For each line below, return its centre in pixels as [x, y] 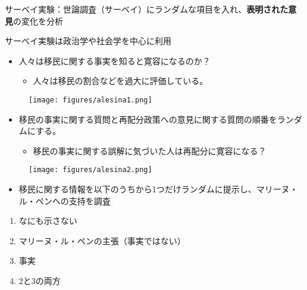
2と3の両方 [40, 281]
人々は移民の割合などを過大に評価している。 [120, 81]
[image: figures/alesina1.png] [90, 100]
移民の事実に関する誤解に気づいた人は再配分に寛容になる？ [150, 150]
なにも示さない [48, 221]
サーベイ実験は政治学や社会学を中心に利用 [88, 41]
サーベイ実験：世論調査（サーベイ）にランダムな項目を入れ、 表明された [147, 9]
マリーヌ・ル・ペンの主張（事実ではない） [102, 240]
